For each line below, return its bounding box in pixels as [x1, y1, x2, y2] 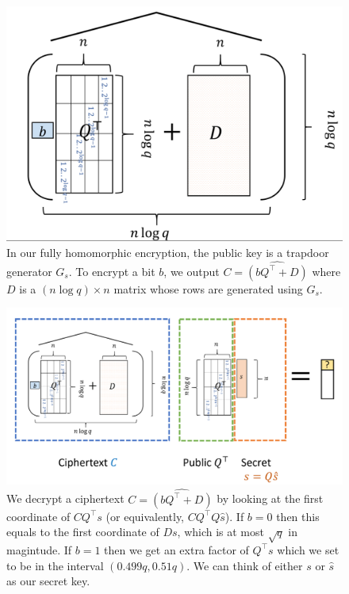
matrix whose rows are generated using [113, 280, 303, 297]
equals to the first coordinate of [6, 523, 159, 540]
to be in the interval [6, 557, 104, 573]
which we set [277, 541, 339, 558]
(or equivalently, [105, 508, 185, 524]
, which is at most [177, 523, 264, 540]
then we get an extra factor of [104, 541, 249, 558]
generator [6, 263, 52, 279]
